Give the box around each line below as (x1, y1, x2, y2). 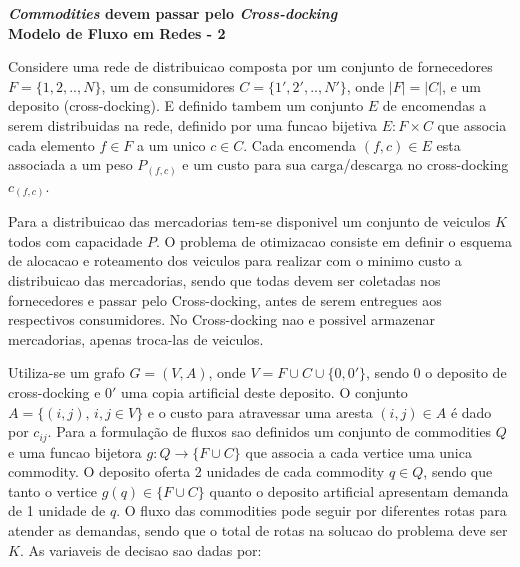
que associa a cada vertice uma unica (245, 441, 472, 462)
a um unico (137, 134, 206, 155)
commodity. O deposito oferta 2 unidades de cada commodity (8, 461, 385, 482)
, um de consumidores (101, 75, 235, 96)
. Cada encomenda (243, 134, 357, 155)
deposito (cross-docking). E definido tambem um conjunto (8, 95, 364, 116)
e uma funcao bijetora (8, 441, 142, 462)
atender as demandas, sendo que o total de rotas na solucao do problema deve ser (8, 519, 508, 540)
